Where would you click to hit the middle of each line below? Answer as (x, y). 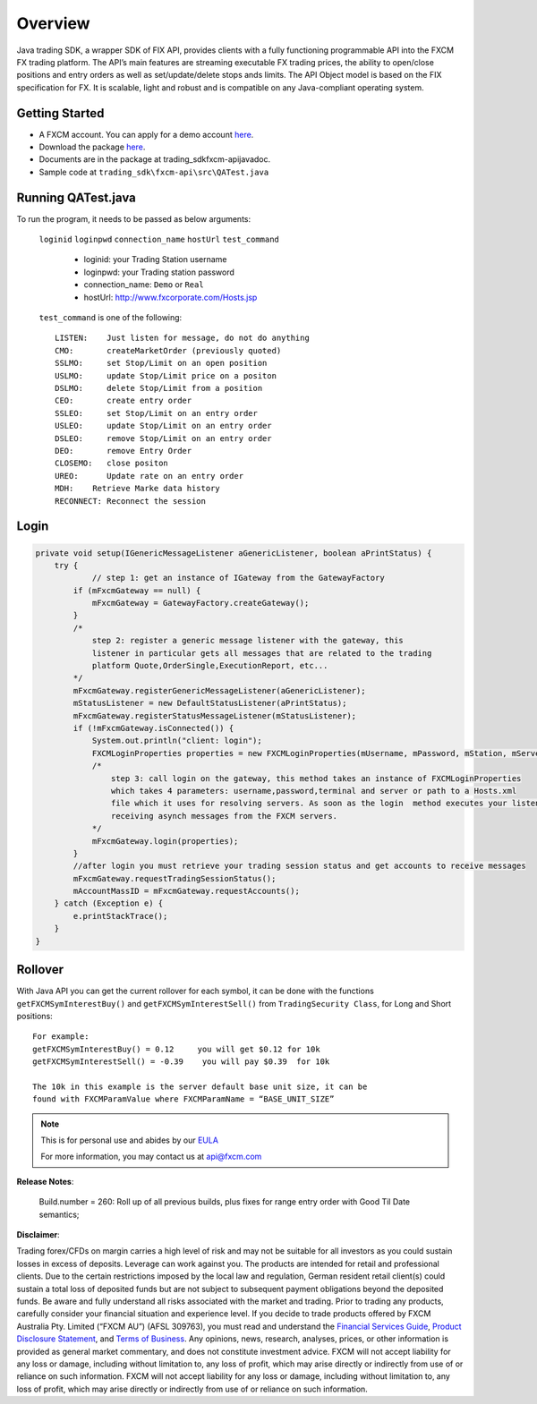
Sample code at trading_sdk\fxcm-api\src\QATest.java (154, 172)
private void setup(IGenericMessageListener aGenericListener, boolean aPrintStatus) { (234, 553)
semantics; (59, 1214)
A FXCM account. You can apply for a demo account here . (146, 134)
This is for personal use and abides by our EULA (130, 1140)
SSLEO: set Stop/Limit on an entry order (157, 413)
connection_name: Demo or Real (144, 285)
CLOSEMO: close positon (112, 464)
